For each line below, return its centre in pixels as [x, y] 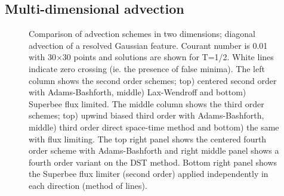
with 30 [42, 57]
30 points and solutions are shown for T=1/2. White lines [168, 57]
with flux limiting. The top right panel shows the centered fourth [148, 139]
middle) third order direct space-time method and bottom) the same [154, 127]
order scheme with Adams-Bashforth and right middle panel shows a [154, 150]
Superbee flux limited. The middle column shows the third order [146, 103]
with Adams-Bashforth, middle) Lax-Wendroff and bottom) [138, 92]
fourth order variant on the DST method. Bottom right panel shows [153, 162]
